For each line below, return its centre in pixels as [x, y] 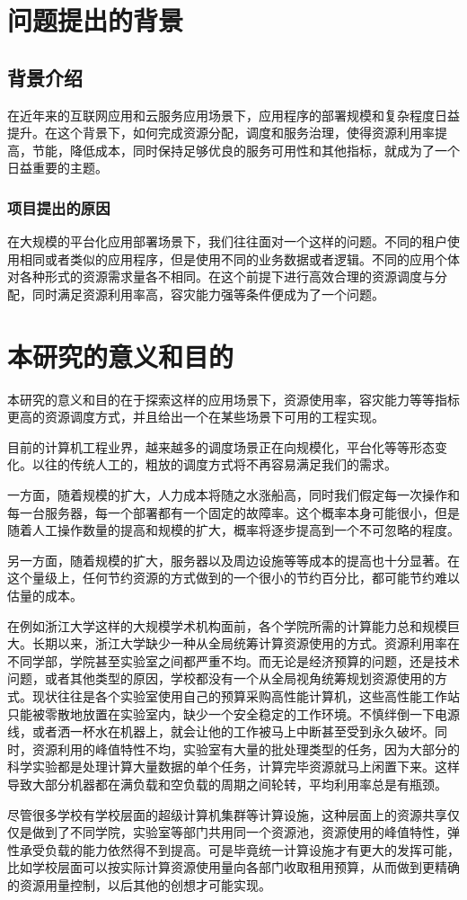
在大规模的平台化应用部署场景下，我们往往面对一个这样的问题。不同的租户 [227, 241]
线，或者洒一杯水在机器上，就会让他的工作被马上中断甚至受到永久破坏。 [221, 731]
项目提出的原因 [59, 207]
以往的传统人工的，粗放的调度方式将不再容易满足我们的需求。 [214, 464]
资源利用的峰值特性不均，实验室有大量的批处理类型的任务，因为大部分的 [246, 749]
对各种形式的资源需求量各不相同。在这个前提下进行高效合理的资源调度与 [221, 276]
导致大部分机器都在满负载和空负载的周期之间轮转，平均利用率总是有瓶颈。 [227, 784]
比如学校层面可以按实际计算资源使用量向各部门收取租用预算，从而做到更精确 [233, 867]
